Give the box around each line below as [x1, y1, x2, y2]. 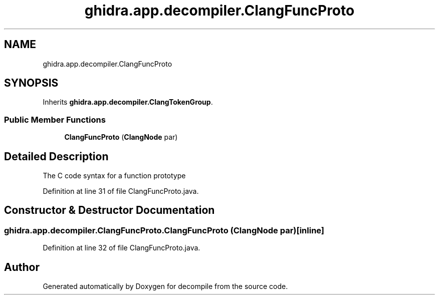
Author [4, 260, 40, 273]
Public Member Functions [4, 114, 106, 125]
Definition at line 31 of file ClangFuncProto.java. [43, 187, 199, 196]
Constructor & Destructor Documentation [4, 204, 215, 217]
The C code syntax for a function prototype [43, 171, 186, 180]
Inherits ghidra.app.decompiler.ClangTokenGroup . [43, 98, 213, 107]
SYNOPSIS [4, 77, 59, 90]
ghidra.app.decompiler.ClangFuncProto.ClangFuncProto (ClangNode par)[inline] [4, 225, 325, 235]
